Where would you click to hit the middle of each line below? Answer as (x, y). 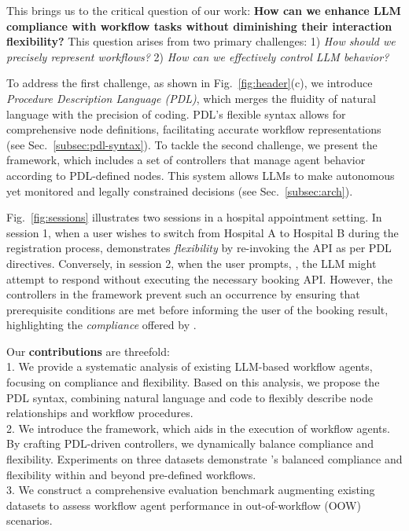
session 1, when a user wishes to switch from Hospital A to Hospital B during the (203, 232)
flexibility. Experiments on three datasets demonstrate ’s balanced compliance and (204, 459)
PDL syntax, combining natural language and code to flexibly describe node (190, 397)
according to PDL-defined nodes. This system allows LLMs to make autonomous (201, 175)
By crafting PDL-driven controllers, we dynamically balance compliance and (190, 443)
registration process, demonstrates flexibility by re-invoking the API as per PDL (199, 248)
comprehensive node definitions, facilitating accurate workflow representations (194, 129)
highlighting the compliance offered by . (101, 325)
